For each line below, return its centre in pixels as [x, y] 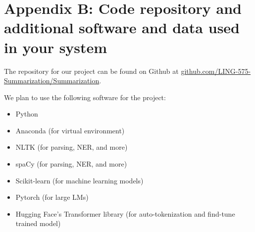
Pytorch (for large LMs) [52, 197]
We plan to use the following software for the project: [85, 97]
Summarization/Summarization [52, 81]
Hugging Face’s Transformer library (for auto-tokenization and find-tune [125, 213]
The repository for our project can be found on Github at [91, 71]
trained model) [38, 223]
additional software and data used [122, 28]
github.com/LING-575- [216, 71]
